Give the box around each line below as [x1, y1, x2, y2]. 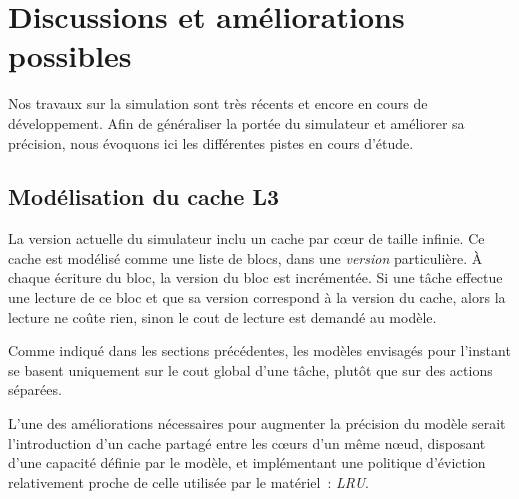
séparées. [8, 379, 62, 400]
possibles [8, 35, 132, 76]
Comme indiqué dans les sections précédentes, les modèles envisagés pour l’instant [8, 340, 511, 361]
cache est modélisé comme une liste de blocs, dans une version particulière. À [8, 247, 483, 268]
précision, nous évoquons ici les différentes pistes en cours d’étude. [8, 132, 414, 153]
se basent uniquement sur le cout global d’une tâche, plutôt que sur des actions [8, 359, 493, 380]
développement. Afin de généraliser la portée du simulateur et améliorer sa [8, 112, 465, 133]
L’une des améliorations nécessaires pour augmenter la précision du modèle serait [8, 413, 506, 434]
